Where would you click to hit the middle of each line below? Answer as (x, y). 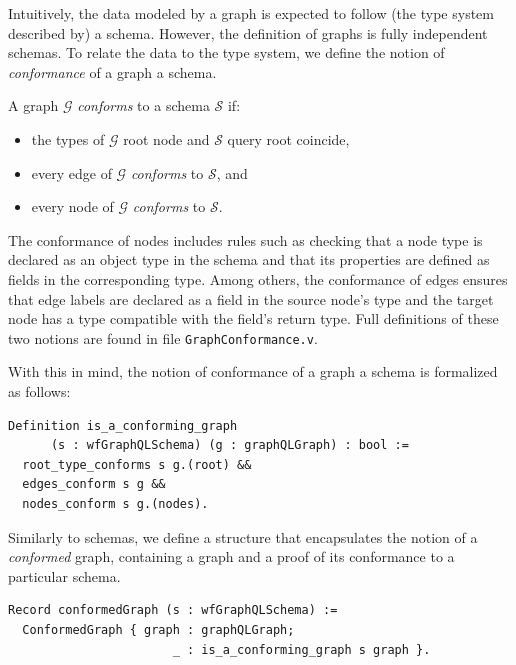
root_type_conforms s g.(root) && (137, 464)
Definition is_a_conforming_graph (123, 425)
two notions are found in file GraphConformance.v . (163, 337)
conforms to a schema (143, 105)
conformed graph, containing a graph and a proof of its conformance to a (231, 556)
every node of (72, 206)
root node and (166, 138)
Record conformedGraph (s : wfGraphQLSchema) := (173, 610)
